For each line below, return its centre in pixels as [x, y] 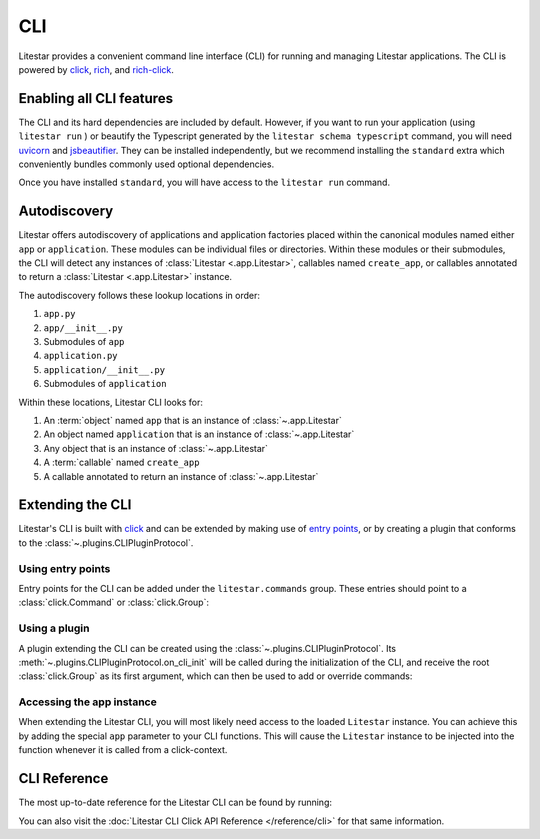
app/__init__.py [83, 328]
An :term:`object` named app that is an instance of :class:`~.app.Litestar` [192, 420]
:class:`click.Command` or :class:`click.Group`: [114, 602]
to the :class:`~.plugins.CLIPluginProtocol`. [106, 542]
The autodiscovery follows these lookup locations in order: [139, 295]
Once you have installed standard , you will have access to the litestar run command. [204, 182]
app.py [59, 314]
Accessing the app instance [87, 702]
